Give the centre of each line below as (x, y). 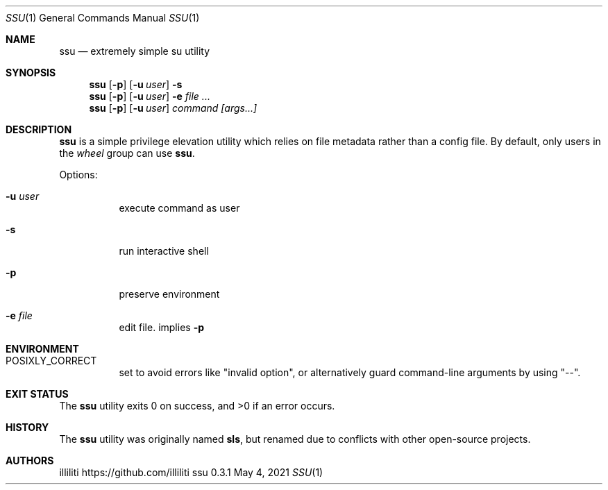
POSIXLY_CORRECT (51, 361)
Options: (78, 175)
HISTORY (27, 427)
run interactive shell (164, 251)
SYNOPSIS (31, 73)
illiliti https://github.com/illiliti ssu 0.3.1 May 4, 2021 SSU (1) (191, 472)
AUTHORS (30, 461)
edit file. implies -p (162, 327)
